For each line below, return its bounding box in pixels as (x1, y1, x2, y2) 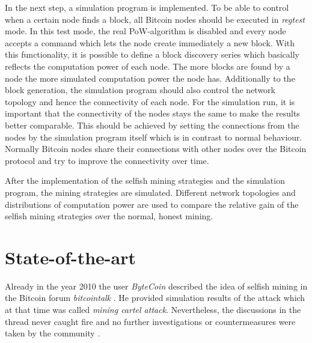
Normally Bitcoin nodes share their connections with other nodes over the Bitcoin (5, 142, 307, 155)
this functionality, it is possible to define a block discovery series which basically (5, 48, 299, 61)
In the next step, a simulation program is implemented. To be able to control (5, 1, 289, 13)
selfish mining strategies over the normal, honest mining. (5, 210, 213, 222)
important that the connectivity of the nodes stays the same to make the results (5, 107, 300, 120)
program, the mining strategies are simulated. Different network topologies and (5, 186, 296, 198)
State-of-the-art (5, 244, 136, 269)
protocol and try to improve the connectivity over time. (5, 154, 209, 166)
